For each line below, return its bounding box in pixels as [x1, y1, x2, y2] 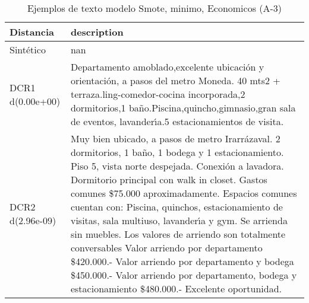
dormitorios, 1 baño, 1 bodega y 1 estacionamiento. [70, 145, 284, 159]
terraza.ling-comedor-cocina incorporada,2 [70, 87, 245, 101]
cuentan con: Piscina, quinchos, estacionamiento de [70, 200, 283, 213]
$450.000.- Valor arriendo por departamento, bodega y [70, 268, 297, 282]
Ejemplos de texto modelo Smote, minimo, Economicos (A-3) [27, 1, 282, 15]
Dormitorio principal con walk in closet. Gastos [70, 173, 267, 186]
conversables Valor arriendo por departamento [70, 241, 263, 254]
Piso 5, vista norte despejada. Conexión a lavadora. [70, 159, 284, 173]
